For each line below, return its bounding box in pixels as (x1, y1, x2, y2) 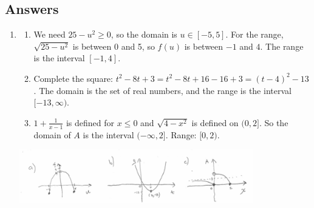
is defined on (191, 116, 239, 129)
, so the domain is (111, 28, 177, 41)
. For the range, (225, 28, 284, 41)
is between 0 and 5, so (72, 39, 155, 52)
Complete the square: (33, 72, 113, 84)
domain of (33, 128, 71, 141)
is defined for (66, 116, 115, 129)
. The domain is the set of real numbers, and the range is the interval (33, 84, 292, 96)
